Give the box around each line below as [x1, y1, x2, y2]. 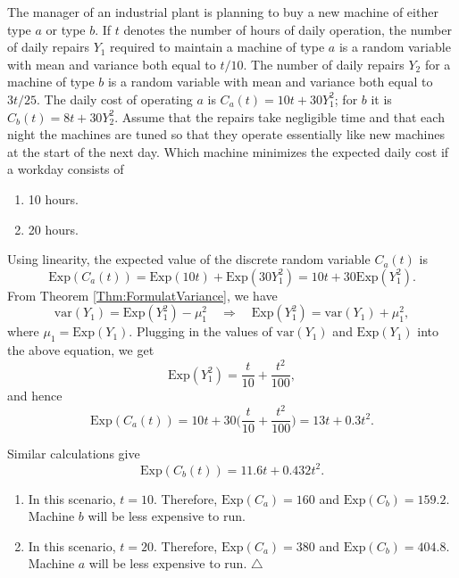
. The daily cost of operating [37, 89, 193, 108]
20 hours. [28, 219, 79, 238]
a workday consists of [7, 160, 124, 178]
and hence [7, 386, 63, 405]
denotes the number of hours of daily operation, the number [123, 20, 452, 38]
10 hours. [28, 189, 79, 208]
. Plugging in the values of [129, 322, 272, 341]
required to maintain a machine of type [110, 37, 325, 56]
